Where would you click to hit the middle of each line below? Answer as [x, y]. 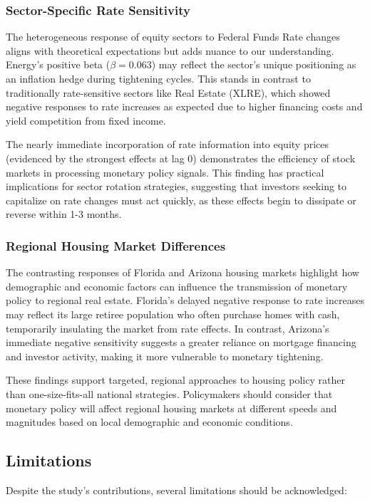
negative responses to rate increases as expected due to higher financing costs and [184, 106]
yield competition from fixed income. [86, 120]
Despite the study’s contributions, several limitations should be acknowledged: [176, 490]
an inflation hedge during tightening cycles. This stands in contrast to [158, 78]
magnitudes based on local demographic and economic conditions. [149, 422]
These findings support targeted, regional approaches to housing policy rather [175, 380]
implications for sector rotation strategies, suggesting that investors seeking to [176, 186]
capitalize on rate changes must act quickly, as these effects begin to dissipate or [181, 200]
